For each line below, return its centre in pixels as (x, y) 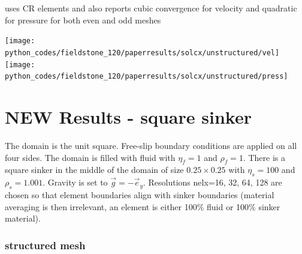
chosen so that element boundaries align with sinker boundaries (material (140, 194)
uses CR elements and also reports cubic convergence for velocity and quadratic (151, 8)
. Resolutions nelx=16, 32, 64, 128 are (212, 182)
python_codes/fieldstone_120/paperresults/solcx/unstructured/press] (147, 77)
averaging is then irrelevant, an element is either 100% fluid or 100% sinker (143, 206)
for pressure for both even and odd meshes (83, 20)
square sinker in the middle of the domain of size (94, 170)
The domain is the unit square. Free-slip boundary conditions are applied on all (151, 145)
